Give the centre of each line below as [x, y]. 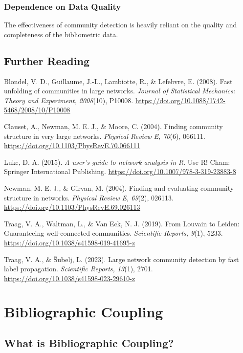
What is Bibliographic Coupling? [89, 343]
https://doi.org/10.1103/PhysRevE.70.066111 [72, 145]
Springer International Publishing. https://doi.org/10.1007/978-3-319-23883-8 [120, 171]
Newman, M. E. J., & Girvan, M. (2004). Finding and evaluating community [119, 188]
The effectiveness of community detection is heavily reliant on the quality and [121, 25]
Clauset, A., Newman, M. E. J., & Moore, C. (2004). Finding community [113, 126]
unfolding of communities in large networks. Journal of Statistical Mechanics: [120, 91]
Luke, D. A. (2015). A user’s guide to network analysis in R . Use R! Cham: [117, 162]
